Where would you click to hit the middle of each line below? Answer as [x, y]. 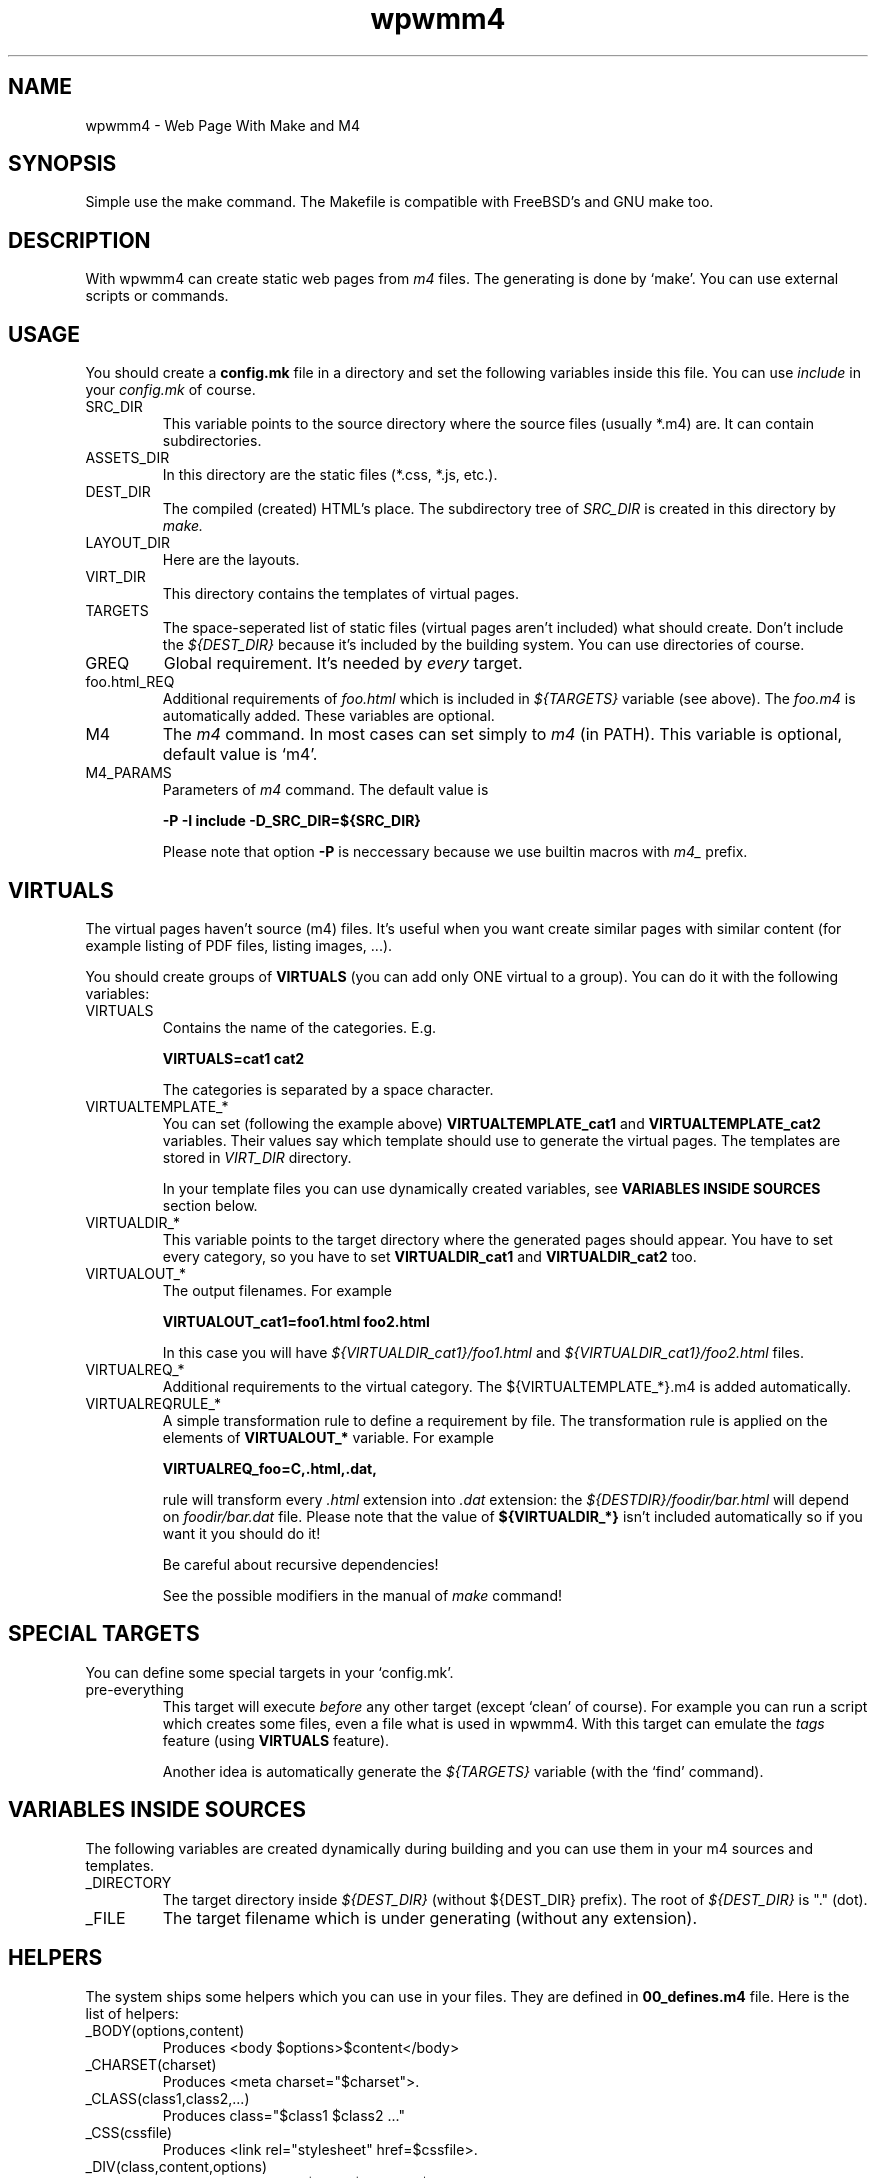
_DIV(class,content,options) [176, 2166]
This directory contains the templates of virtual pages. [340, 594]
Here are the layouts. [231, 560]
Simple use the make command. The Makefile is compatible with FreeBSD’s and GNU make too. [399, 202]
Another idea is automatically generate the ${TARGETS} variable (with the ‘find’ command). [463, 1771]
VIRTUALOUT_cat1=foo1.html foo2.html [296, 1321]
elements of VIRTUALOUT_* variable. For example [328, 1437]
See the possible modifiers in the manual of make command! [362, 1595]
